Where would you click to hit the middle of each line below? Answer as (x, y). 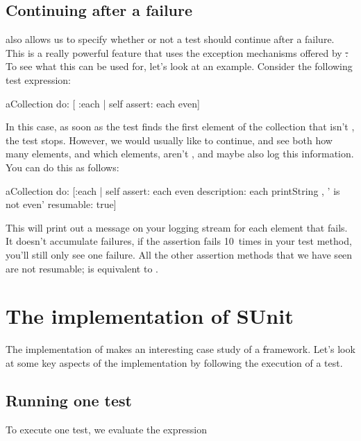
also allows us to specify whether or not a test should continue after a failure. (170, 39)
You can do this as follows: (62, 167)
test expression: (38, 79)
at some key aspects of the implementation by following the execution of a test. (174, 362)
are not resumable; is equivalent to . (82, 268)
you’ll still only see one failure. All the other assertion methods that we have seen (179, 254)
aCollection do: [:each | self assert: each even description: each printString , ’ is (173, 190)
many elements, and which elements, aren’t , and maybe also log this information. (180, 154)
